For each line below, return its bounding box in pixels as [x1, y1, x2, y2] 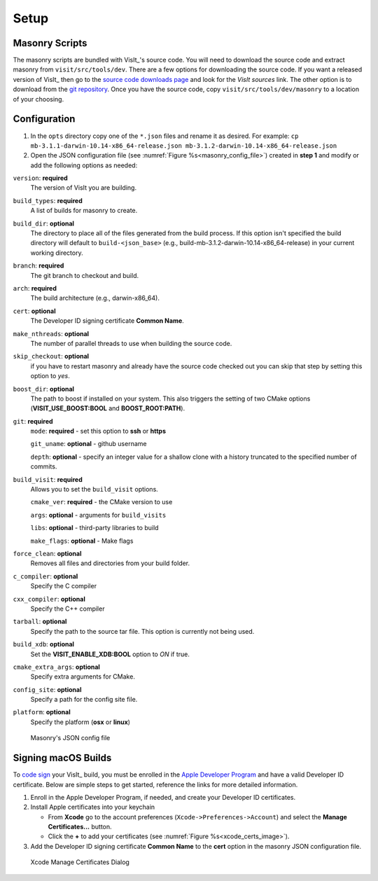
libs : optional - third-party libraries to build [30, 524, 159, 532]
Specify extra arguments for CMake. [30, 672, 136, 681]
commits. [30, 462, 57, 471]
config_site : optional [13, 685, 82, 693]
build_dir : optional [13, 219, 75, 228]
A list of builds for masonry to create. [30, 207, 138, 215]
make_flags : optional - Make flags [30, 536, 134, 545]
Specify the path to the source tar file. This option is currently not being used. [30, 627, 255, 635]
